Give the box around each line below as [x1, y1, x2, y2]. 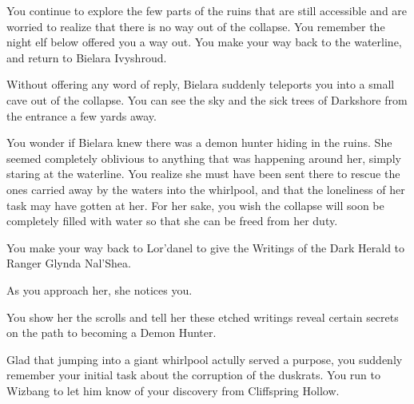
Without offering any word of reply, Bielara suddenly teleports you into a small [6, 76, 395, 93]
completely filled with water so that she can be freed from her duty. [6, 212, 338, 229]
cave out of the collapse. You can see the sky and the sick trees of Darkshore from [6, 91, 408, 108]
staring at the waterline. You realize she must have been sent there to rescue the [6, 165, 400, 182]
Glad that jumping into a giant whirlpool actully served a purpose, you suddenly [6, 351, 403, 367]
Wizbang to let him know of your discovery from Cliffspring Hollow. [6, 382, 340, 398]
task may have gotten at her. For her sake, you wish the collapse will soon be [6, 196, 384, 213]
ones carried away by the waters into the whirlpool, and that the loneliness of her [6, 180, 405, 197]
